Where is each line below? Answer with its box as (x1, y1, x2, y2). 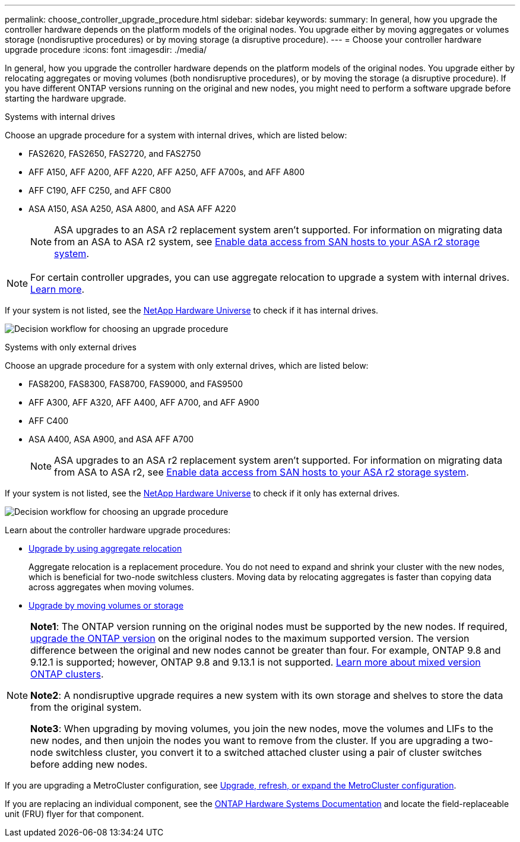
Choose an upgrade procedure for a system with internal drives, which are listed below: (5, 130, 347, 140)
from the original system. (30, 701, 142, 713)
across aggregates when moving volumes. (28, 582, 194, 592)
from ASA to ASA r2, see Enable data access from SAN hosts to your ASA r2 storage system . (54, 466, 469, 478)
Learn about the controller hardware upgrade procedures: (5, 525, 231, 535)
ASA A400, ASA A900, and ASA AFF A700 (28, 434, 194, 444)
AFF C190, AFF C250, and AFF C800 (28, 185, 172, 195)
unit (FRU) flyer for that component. (5, 809, 144, 819)
